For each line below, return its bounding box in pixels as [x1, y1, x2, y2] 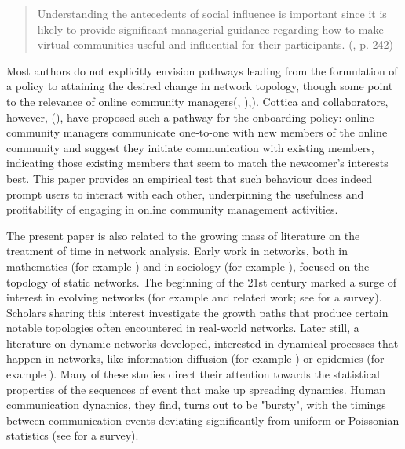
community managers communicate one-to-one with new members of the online [6, 124, 388, 141]
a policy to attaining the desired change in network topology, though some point [6, 78, 393, 94]
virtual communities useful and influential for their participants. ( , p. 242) [37, 36, 393, 53]
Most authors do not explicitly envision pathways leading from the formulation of [6, 62, 398, 78]
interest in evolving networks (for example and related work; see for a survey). [6, 289, 382, 305]
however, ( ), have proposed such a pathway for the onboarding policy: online [6, 108, 374, 125]
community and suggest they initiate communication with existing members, [6, 139, 374, 155]
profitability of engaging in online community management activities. [6, 201, 338, 217]
